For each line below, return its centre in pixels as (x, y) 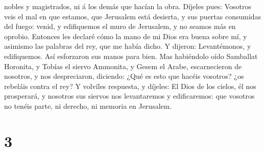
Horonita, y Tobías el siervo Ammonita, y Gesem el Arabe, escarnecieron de (123, 66)
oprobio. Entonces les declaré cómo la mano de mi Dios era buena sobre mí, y (126, 36)
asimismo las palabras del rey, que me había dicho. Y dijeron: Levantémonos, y (128, 46)
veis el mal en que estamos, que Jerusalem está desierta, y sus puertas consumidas (133, 16)
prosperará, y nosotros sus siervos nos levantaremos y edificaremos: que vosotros (129, 96)
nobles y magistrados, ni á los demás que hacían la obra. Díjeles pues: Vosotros (128, 6)
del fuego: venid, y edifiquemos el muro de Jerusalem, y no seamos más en (120, 26)
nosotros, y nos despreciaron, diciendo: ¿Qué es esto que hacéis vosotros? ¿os (124, 76)
